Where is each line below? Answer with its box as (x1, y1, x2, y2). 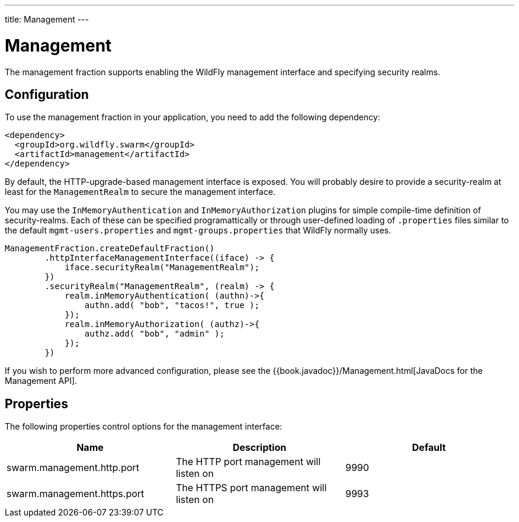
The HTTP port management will (175, 456, 321, 468)
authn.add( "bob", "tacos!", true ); (84, 300, 259, 310)
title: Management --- (5, 14, 89, 24)
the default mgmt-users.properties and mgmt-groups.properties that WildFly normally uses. (5, 225, 392, 236)
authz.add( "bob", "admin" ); (84, 329, 225, 339)
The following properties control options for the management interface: (5, 421, 283, 432)
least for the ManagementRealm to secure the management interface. (5, 187, 275, 197)
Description (232, 441, 287, 454)
